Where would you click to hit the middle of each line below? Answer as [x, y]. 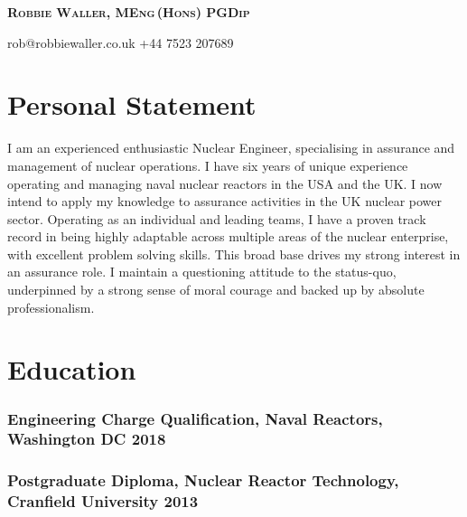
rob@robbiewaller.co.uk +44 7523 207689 [121, 42]
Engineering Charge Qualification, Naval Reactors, [195, 418]
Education [72, 369]
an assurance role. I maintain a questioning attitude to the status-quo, [202, 272]
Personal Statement [132, 104]
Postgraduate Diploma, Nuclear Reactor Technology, [203, 480]
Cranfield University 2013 [103, 501]
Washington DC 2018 [87, 439]
